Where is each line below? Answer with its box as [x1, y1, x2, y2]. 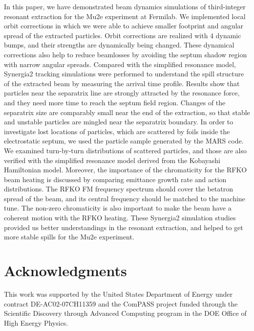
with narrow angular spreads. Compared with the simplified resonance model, [4, 59, 236, 69]
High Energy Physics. [4, 317, 68, 328]
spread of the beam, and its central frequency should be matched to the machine [4, 193, 245, 203]
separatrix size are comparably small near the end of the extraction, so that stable [4, 107, 250, 117]
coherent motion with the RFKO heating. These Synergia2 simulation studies [4, 213, 236, 223]
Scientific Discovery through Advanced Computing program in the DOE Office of [4, 308, 247, 318]
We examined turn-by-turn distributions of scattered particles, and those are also [4, 145, 247, 155]
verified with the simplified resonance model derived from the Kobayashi [4, 155, 220, 165]
